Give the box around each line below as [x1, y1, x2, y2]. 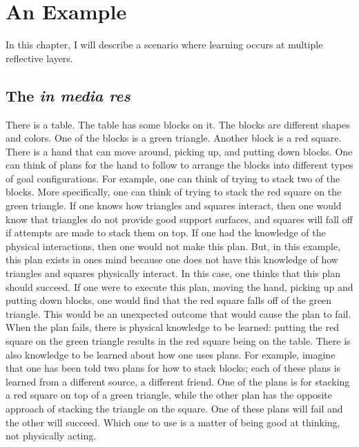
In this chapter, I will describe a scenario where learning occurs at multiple [6, 37, 323, 52]
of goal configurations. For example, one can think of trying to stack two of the [6, 171, 340, 185]
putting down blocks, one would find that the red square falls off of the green [6, 293, 332, 307]
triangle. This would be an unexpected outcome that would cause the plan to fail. [6, 306, 351, 321]
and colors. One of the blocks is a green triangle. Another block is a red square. [6, 131, 342, 145]
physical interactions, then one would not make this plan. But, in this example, [6, 238, 341, 253]
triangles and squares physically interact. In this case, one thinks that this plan [6, 266, 340, 280]
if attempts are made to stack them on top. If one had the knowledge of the [6, 225, 326, 240]
